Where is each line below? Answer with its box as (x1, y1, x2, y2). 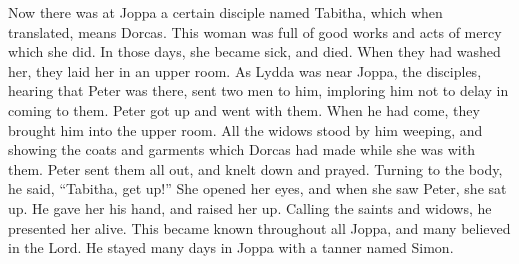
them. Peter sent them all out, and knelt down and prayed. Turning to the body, (8, 158, 503, 179)
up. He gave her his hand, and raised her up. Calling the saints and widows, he (8, 197, 492, 218)
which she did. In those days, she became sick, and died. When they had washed (8, 41, 501, 62)
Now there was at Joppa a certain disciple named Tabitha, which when (8, 2, 443, 22)
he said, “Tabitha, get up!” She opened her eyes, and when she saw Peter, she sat (8, 178, 507, 199)
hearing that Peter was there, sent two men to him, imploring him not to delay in (8, 80, 509, 101)
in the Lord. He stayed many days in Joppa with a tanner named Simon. (8, 237, 454, 258)
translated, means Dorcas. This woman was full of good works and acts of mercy (8, 21, 502, 42)
